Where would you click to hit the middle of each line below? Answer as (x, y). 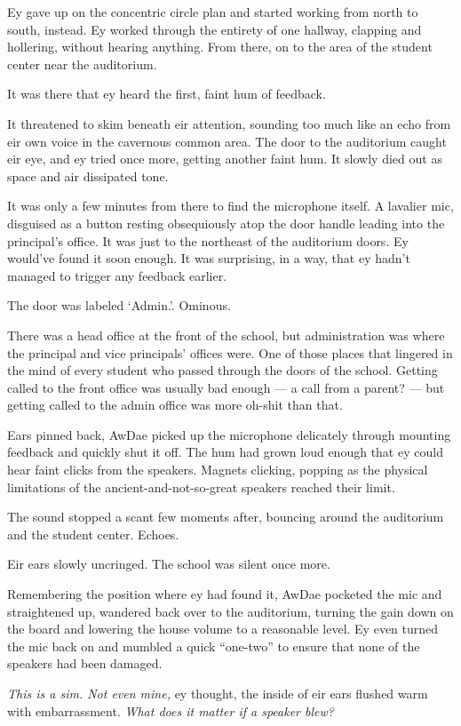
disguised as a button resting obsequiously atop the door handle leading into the (226, 223)
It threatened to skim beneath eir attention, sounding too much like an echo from (229, 123)
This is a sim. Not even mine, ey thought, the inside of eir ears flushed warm (218, 693)
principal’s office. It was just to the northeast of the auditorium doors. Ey (208, 240)
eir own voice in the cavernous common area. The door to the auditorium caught (227, 141)
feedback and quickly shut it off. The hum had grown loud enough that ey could (225, 452)
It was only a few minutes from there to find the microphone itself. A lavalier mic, (230, 206)
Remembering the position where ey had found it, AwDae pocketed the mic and (225, 594)
